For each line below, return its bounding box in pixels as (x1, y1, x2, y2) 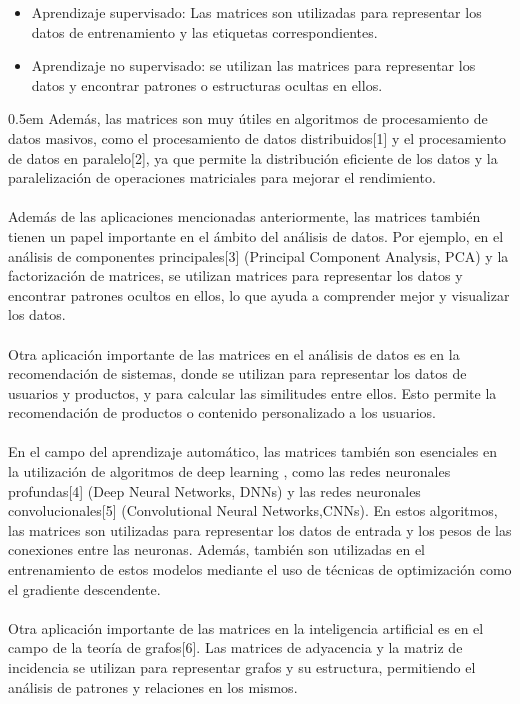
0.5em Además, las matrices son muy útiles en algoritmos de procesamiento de (8, 108, 488, 129)
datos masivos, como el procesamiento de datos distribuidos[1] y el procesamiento (8, 127, 507, 148)
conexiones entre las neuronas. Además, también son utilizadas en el (8, 539, 426, 560)
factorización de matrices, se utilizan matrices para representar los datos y (8, 265, 463, 286)
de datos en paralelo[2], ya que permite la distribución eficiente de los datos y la (8, 147, 498, 168)
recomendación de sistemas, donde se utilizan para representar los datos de (8, 363, 467, 384)
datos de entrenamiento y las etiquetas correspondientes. (31, 21, 378, 42)
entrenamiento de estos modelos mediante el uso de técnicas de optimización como (8, 559, 512, 580)
